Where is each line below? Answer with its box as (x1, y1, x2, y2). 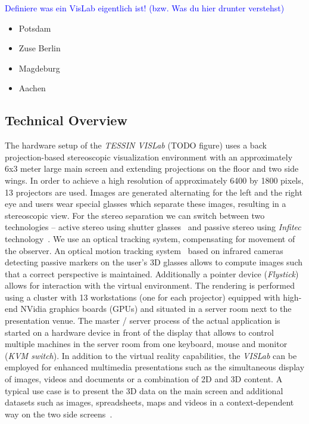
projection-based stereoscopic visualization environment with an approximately (5, 150, 293, 163)
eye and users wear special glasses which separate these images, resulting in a (5, 197, 286, 210)
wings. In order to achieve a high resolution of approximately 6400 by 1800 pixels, (5, 174, 304, 186)
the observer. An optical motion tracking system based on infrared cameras (5, 244, 283, 256)
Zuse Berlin (18, 42, 61, 54)
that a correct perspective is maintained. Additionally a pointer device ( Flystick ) (5, 267, 299, 280)
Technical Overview (5, 111, 127, 129)
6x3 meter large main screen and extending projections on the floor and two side (5, 162, 299, 175)
